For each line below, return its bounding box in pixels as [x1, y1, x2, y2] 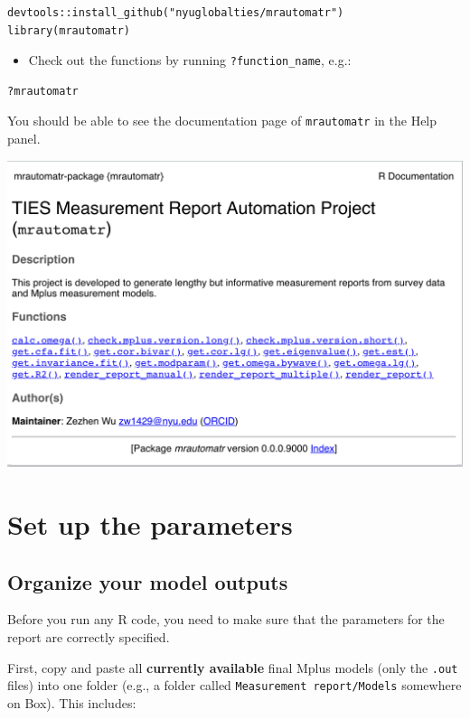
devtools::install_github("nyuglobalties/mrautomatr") [7, 6, 344, 19]
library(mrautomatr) [7, 23, 131, 37]
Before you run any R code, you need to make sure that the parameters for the [7, 610, 445, 629]
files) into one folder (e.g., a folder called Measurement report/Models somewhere [7, 676, 462, 695]
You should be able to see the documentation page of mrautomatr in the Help [7, 111, 437, 130]
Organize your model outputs [7, 567, 288, 595]
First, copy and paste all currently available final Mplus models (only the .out [7, 658, 458, 677]
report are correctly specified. [7, 628, 170, 647]
